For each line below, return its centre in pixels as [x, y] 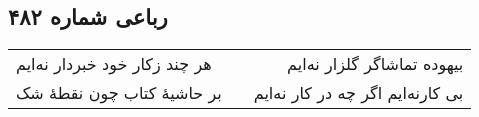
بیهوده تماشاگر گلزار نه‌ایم [375, 64]
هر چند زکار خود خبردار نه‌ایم [114, 64]
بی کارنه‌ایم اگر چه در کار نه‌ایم [358, 93]
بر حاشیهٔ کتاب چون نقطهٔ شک [119, 93]
